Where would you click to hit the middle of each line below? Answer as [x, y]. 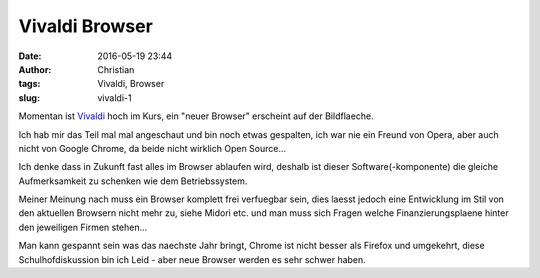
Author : [35, 69]
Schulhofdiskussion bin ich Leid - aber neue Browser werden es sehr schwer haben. [192, 259]
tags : [29, 84]
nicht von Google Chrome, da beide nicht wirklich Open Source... [152, 148]
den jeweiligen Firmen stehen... [83, 227]
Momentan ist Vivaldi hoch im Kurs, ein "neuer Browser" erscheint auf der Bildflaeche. [196, 116]
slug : [29, 97]
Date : [30, 56]
